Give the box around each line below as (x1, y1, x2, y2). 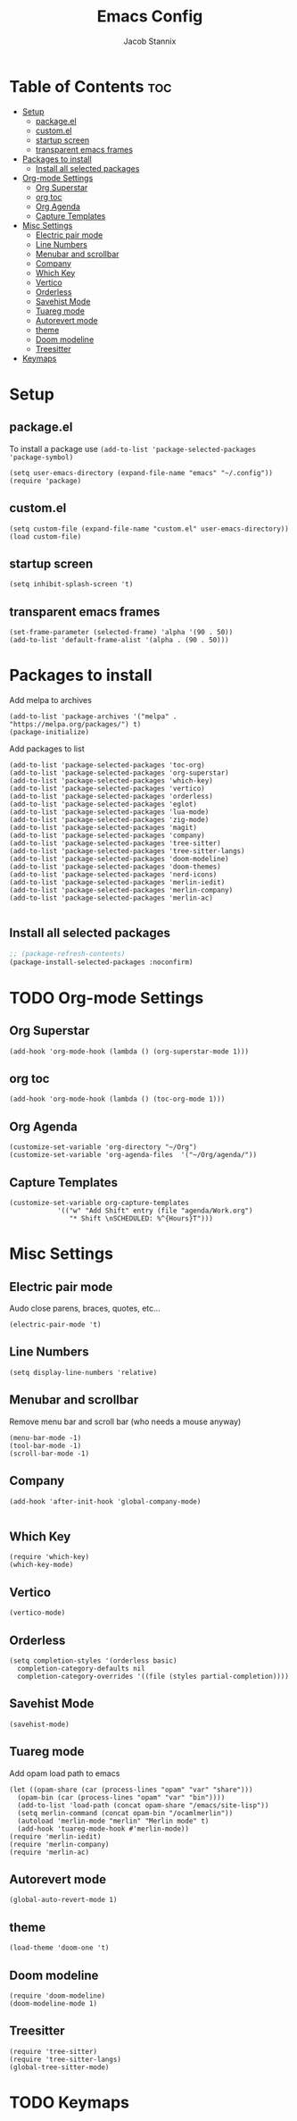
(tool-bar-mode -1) (9, 1441, 82, 1450)
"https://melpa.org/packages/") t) (9, 720, 142, 729)
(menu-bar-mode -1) (9, 1433, 82, 1442)
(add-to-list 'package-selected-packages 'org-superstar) (9, 768, 229, 778)
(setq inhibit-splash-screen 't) (9, 580, 134, 589)
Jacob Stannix (123, 36, 177, 46)
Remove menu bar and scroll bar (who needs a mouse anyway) (9, 1416, 242, 1427)
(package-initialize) (9, 728, 90, 737)
